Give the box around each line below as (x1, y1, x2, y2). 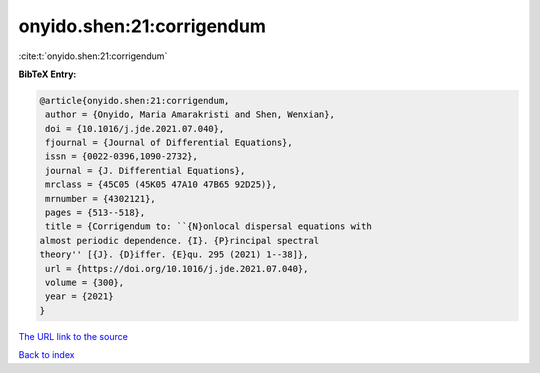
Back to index (18, 349, 75, 361)
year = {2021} (45, 291, 114, 302)
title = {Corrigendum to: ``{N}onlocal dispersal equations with (45, 221, 372, 232)
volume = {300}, (45, 277, 125, 288)
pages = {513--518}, (45, 207, 146, 219)
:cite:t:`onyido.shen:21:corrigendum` (18, 50, 168, 62)
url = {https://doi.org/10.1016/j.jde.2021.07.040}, (45, 263, 309, 274)
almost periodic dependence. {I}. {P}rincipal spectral (39, 235, 320, 246)
